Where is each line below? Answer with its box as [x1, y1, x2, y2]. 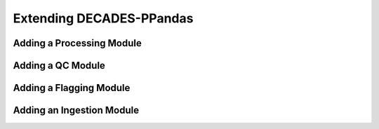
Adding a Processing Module [13, 37, 142, 49]
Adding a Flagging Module [13, 82, 131, 94]
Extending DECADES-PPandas [13, 11, 194, 26]
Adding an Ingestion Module [13, 104, 140, 116]
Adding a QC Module [13, 60, 105, 72]
